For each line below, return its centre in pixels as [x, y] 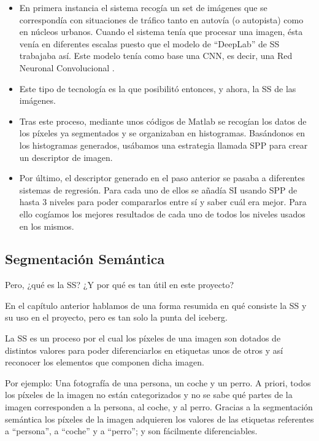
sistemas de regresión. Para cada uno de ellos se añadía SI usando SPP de [158, 189]
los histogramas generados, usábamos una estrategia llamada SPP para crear [163, 145]
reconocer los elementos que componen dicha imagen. [105, 362]
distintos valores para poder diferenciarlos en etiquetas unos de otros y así [144, 350]
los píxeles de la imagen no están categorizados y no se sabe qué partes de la [149, 395]
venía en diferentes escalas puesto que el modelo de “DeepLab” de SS [149, 43]
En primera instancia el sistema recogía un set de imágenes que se [143, 7]
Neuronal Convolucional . [67, 67]
